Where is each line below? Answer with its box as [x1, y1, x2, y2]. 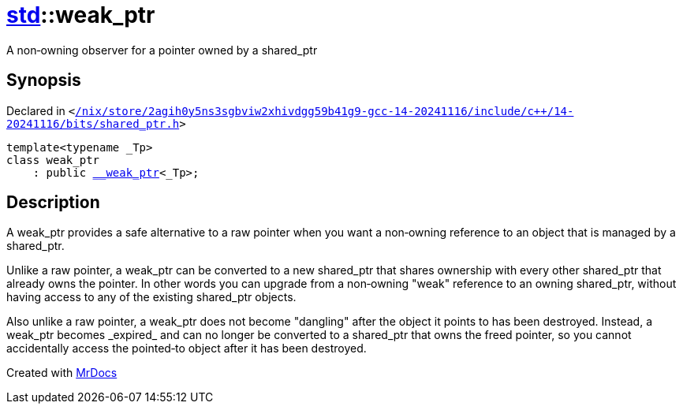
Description [6, 192, 100, 213]
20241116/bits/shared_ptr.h [6, 117, 180, 130]
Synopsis [6, 70, 81, 91]
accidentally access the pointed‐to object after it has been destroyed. [6, 341, 367, 356]
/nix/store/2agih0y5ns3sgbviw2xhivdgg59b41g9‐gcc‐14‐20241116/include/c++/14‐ [75, 104, 574, 117]
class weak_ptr [6, 153, 100, 166]
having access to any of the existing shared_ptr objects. [6, 290, 297, 304]
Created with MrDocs [6, 366, 118, 380]
